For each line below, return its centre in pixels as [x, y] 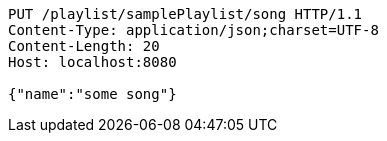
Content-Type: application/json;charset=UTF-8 [193, 30]
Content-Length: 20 [84, 46]
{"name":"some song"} [92, 94]
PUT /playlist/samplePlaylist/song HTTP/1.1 [185, 14]
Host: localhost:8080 [92, 62]
